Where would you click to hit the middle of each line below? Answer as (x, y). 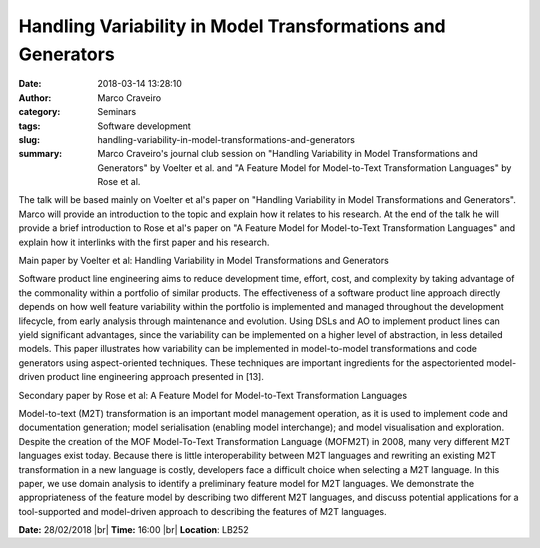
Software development (144, 126)
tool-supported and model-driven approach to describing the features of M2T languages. (202, 511)
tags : (29, 126)
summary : (40, 154)
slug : (29, 139)
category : (39, 112)
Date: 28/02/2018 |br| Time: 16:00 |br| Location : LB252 (133, 530)
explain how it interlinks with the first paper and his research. (144, 242)
